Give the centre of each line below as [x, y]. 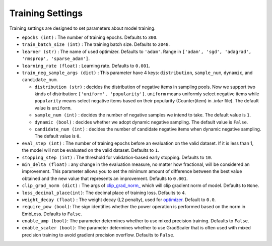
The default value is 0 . [57, 136]
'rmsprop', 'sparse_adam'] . [56, 58]
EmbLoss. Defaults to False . [52, 214]
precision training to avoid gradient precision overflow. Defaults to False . [98, 235]
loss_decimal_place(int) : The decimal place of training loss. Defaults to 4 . [104, 193]
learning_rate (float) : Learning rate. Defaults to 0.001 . [86, 66]
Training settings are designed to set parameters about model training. [82, 28]
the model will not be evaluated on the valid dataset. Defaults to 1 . [90, 150]
